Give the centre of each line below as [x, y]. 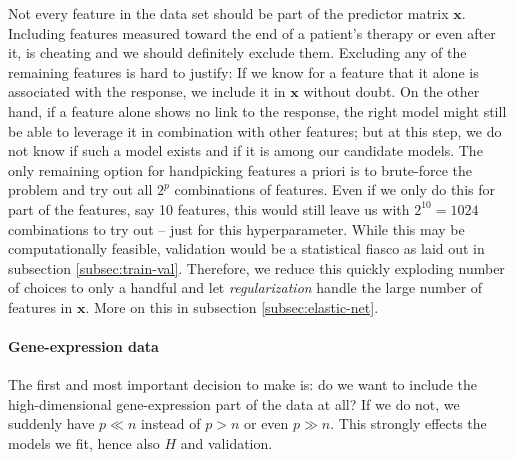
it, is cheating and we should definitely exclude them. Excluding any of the [237, 52]
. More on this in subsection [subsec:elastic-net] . [232, 306]
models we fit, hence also [84, 443]
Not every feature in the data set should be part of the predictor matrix [228, 13]
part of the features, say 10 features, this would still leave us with [209, 208]
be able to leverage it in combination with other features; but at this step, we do [255, 130]
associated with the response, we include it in [147, 91]
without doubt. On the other [391, 91]
